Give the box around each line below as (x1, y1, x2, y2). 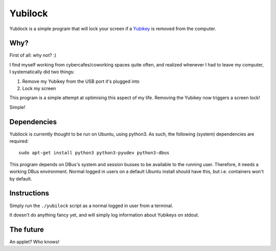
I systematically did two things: (9, 69, 75, 75)
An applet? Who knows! (9, 238, 60, 245)
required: (9, 138, 29, 144)
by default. (9, 175, 33, 181)
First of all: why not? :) (9, 52, 56, 58)
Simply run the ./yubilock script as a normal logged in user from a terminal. (9, 202, 173, 209)
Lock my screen (22, 85, 56, 92)
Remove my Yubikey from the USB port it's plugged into (22, 78, 140, 84)
